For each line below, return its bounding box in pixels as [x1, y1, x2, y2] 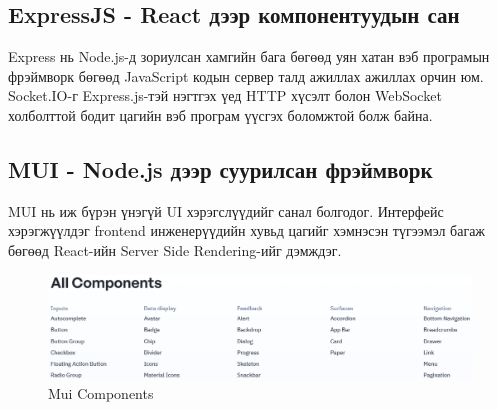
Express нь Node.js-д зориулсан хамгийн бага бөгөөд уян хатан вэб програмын [8, 46, 490, 67]
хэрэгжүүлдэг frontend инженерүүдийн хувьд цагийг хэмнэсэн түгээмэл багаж [8, 220, 486, 241]
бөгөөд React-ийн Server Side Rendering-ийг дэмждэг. [8, 239, 342, 260]
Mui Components [48, 382, 154, 403]
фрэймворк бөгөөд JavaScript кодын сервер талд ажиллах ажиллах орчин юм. [8, 65, 484, 86]
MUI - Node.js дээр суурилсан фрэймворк [8, 153, 433, 184]
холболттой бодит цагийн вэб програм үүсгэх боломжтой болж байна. [8, 104, 433, 125]
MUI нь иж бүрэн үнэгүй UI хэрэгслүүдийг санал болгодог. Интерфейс [8, 200, 444, 221]
